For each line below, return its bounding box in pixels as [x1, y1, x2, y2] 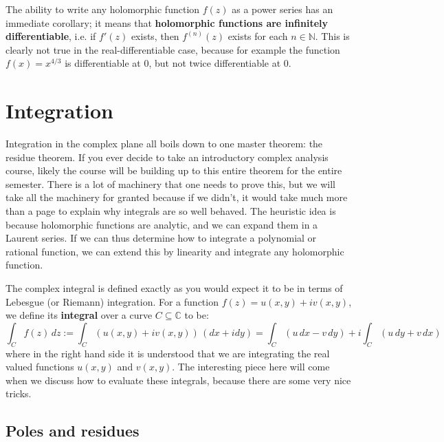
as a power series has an [232, 2, 333, 16]
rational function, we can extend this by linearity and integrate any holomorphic [5, 244, 344, 258]
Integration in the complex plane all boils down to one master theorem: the [5, 136, 323, 151]
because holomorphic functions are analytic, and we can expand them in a [5, 217, 318, 231]
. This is [315, 29, 350, 43]
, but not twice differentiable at [148, 56, 281, 70]
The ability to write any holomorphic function [5, 2, 200, 16]
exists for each [227, 29, 288, 43]
